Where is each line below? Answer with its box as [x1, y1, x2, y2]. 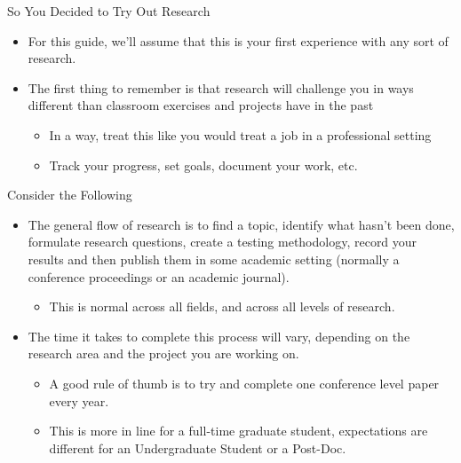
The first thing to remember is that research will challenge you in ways [28, 78, 414, 97]
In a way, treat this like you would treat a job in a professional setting [49, 125, 432, 144]
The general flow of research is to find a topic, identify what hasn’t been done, [28, 215, 455, 233]
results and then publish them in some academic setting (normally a [28, 249, 400, 268]
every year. [49, 391, 109, 410]
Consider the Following [7, 185, 132, 204]
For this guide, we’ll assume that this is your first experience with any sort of [28, 31, 449, 50]
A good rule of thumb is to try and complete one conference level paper [49, 373, 440, 392]
